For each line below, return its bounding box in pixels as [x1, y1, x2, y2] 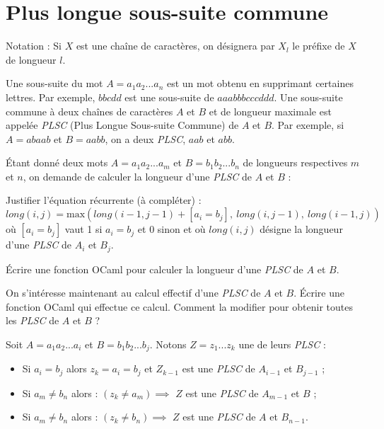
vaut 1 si [64, 222, 103, 236]
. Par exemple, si [272, 118, 344, 132]
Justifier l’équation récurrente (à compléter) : [6, 193, 202, 207]
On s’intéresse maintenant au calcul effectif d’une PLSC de [6, 285, 261, 300]
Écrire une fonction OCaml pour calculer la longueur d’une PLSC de [6, 261, 303, 276]
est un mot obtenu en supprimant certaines [166, 76, 354, 91]
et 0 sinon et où [137, 222, 206, 236]
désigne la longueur [260, 222, 343, 236]
